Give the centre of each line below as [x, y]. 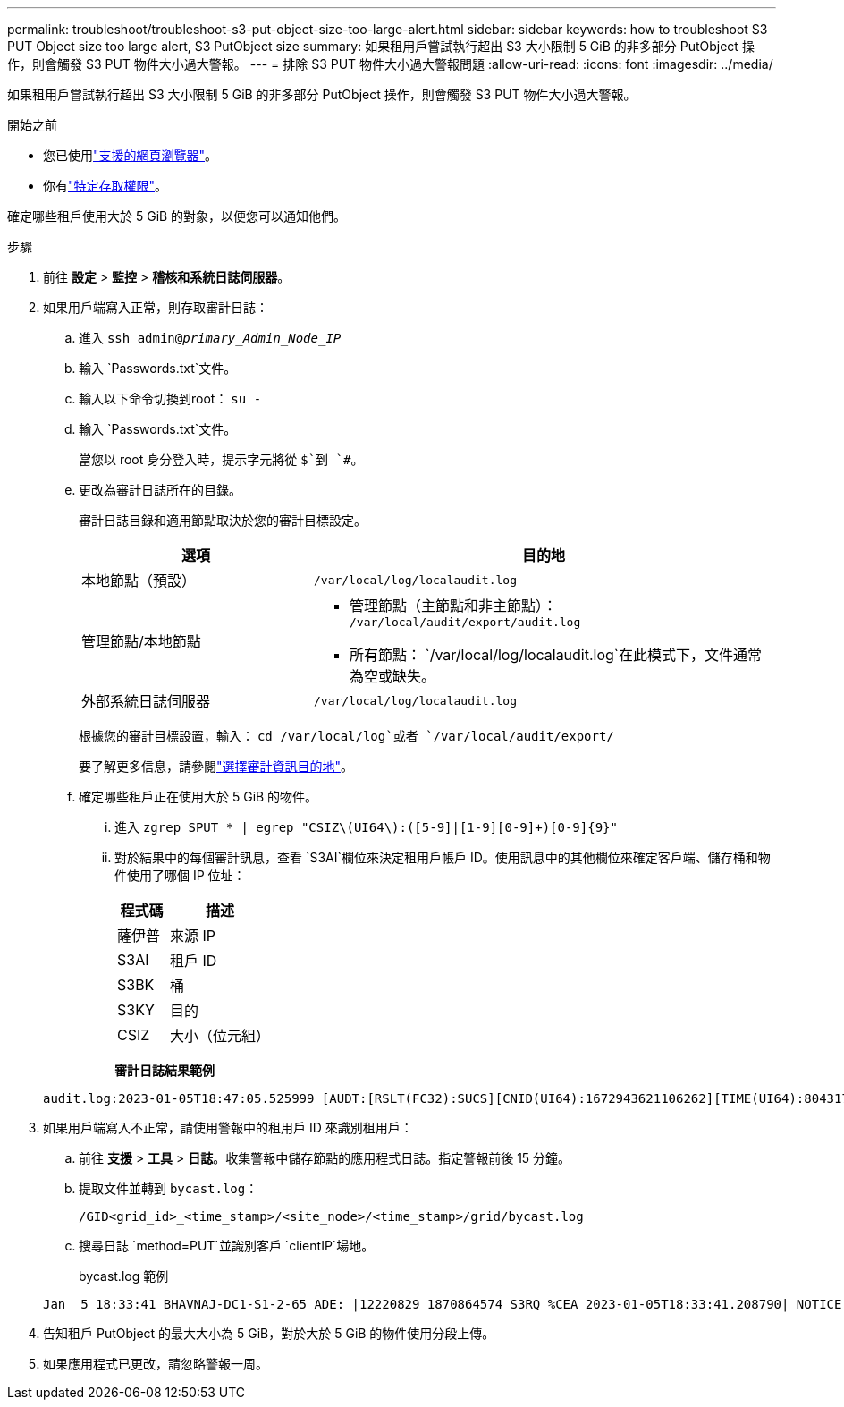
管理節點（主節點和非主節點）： [453, 606]
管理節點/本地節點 [141, 641]
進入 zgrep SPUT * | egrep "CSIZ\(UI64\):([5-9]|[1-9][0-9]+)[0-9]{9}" [366, 827]
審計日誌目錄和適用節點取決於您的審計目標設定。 [223, 520]
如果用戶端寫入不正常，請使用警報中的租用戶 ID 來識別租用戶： [228, 1127]
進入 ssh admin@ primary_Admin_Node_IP [210, 338]
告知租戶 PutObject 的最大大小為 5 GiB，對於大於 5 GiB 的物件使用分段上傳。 [269, 1333]
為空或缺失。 [392, 676]
